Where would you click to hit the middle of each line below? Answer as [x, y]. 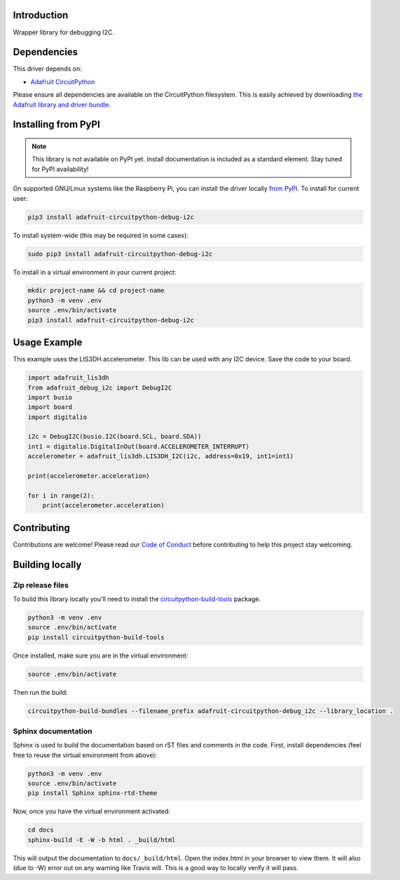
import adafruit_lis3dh [69, 378]
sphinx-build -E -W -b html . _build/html [102, 840]
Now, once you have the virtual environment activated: [92, 811]
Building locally [47, 565]
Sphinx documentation [53, 731]
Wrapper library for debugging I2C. [64, 32]
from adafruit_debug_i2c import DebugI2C [100, 387]
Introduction [41, 15]
